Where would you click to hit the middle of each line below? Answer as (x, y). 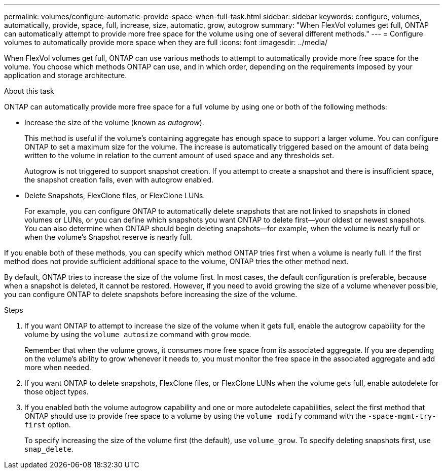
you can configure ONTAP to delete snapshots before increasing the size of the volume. (151, 294)
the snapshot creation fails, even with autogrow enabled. (119, 180)
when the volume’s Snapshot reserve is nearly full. (108, 237)
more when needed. (58, 367)
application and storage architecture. (66, 75)
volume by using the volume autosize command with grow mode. (138, 334)
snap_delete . (49, 449)
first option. (48, 425)
